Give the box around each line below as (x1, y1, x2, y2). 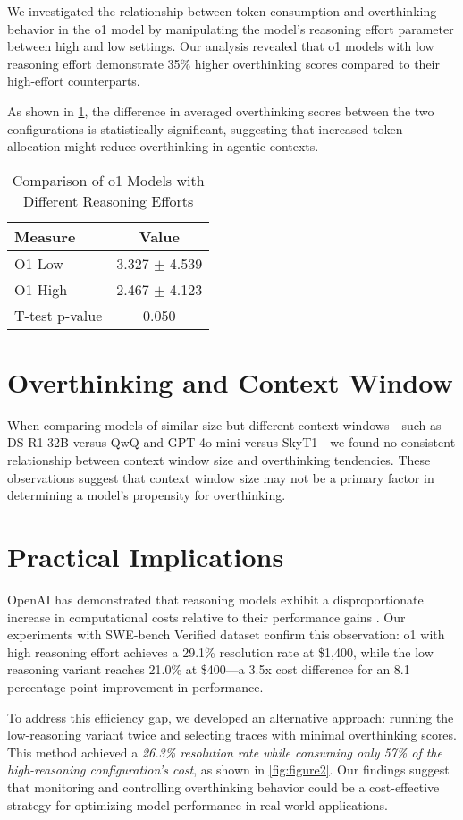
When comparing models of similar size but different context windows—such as (7, 415, 442, 434)
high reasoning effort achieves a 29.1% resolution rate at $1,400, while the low (7, 642, 434, 661)
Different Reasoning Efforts (23, 190, 194, 211)
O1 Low (14, 252, 63, 274)
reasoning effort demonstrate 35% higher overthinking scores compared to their (7, 54, 440, 72)
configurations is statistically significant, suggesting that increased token (7, 119, 403, 138)
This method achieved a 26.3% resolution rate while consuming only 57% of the (7, 742, 442, 761)
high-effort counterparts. (7, 72, 140, 90)
